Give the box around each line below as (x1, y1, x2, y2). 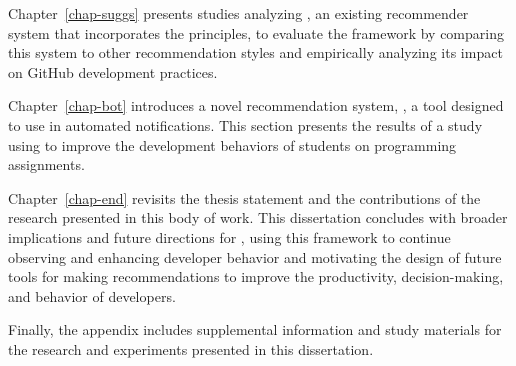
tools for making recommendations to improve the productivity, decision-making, (8, 266, 504, 287)
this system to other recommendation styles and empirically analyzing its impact (8, 42, 503, 63)
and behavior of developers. (8, 285, 176, 306)
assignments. (8, 154, 85, 175)
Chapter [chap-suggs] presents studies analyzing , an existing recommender (8, 3, 469, 23)
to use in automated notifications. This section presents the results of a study (8, 114, 483, 135)
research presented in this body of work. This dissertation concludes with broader (8, 207, 508, 228)
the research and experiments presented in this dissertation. (8, 338, 374, 359)
